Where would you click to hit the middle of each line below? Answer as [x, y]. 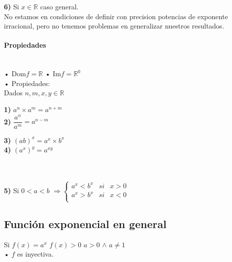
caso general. [59, 6]
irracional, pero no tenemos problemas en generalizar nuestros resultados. [114, 26]
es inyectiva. [36, 254]
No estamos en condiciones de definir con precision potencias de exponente [116, 16]
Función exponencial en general [85, 224]
